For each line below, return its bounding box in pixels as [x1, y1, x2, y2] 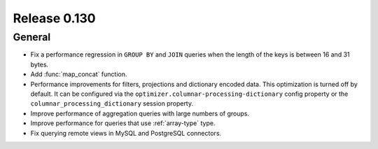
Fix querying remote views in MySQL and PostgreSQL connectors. [30, 129, 222, 137]
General [13, 31, 51, 43]
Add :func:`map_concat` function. [30, 70, 127, 78]
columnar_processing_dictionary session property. [30, 99, 194, 108]
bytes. [30, 60, 49, 69]
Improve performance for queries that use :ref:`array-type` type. [30, 119, 216, 127]
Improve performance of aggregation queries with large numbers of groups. [30, 109, 250, 118]
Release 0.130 [13, 10, 96, 26]
